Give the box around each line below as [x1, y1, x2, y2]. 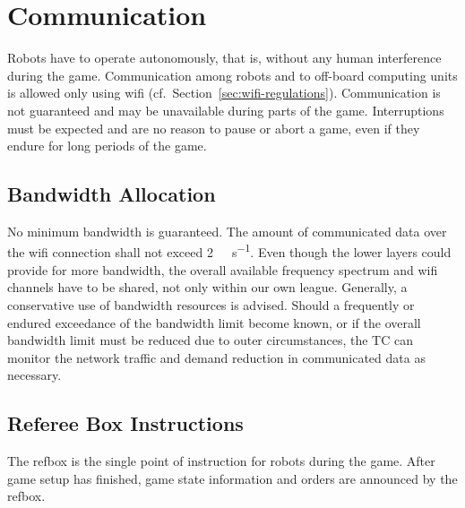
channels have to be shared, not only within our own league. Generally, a [7, 278, 408, 297]
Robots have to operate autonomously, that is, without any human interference [7, 48, 442, 67]
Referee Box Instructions [7, 409, 244, 437]
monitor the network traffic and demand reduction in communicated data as [7, 348, 426, 366]
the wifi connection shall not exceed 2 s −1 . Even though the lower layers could [7, 240, 452, 262]
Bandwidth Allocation [7, 180, 216, 208]
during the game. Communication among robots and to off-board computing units [7, 65, 458, 84]
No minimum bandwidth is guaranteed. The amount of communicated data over [7, 221, 447, 240]
